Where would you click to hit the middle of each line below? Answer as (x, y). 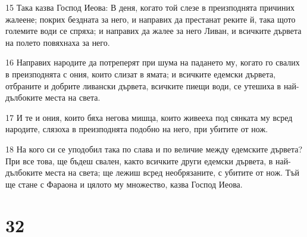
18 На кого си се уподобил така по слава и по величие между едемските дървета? (154, 149)
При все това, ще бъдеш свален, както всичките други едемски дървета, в (139, 160)
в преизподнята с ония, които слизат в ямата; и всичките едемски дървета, (141, 74)
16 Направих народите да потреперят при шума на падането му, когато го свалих (153, 62)
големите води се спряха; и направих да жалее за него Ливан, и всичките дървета (153, 31)
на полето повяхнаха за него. (58, 42)
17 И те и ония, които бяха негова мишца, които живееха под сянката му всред (149, 117)
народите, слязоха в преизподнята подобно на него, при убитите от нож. (137, 129)
